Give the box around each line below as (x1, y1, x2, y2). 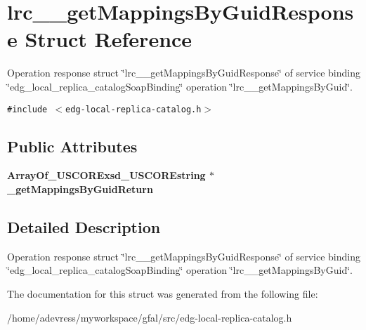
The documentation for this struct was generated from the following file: (7, 286, 318, 301)
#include (7, 104, 48, 114)
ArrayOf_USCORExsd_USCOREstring (7, 168, 206, 183)
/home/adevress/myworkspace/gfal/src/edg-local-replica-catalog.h (7, 310, 292, 324)
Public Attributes (7, 135, 138, 157)
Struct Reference (25, 25, 192, 53)
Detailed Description (7, 216, 161, 237)
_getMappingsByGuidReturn (7, 181, 153, 196)
